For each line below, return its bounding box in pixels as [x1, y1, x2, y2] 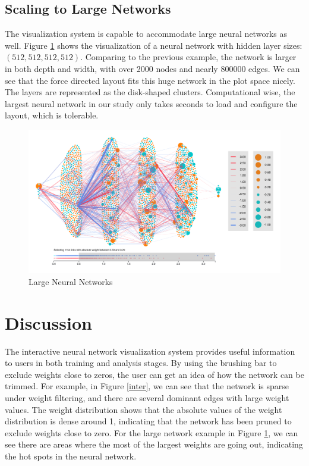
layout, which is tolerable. [5, 109, 99, 121]
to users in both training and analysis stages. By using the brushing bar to [5, 356, 277, 369]
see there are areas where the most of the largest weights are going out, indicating [5, 438, 303, 451]
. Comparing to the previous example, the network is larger [80, 51, 297, 63]
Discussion [5, 310, 92, 334]
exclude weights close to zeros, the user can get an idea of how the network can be [5, 368, 304, 380]
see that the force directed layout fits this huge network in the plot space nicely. [5, 74, 295, 86]
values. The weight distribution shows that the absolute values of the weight [5, 403, 282, 415]
